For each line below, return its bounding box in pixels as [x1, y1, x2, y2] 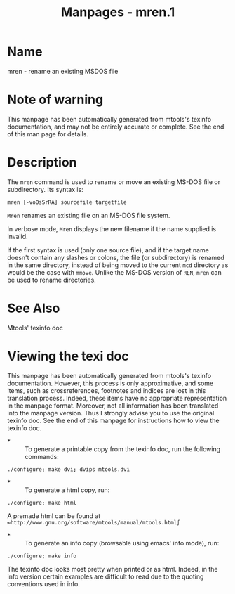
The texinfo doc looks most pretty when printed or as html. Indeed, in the [7, 564, 219, 573]
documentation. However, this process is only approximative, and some [7, 379, 214, 387]
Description [7, 155, 77, 171]
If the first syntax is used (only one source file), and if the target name [7, 245, 209, 254]
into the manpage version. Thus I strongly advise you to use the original [7, 408, 215, 417]
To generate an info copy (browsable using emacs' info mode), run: [25, 538, 220, 547]
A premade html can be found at [7, 511, 101, 520]
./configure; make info [7, 553, 77, 560]
